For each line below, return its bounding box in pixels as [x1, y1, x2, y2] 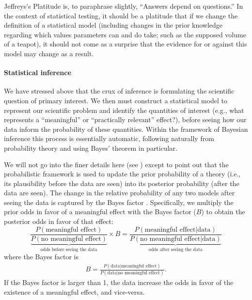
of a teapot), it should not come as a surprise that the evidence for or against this [4, 39, 247, 49]
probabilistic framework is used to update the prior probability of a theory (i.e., [4, 169, 241, 179]
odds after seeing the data [148, 247, 203, 252]
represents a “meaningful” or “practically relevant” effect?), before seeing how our [4, 114, 247, 125]
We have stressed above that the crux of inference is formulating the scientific [4, 86, 235, 96]
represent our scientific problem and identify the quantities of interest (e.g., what [4, 105, 244, 115]
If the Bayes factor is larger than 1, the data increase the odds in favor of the [4, 277, 234, 287]
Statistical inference [4, 67, 71, 78]
